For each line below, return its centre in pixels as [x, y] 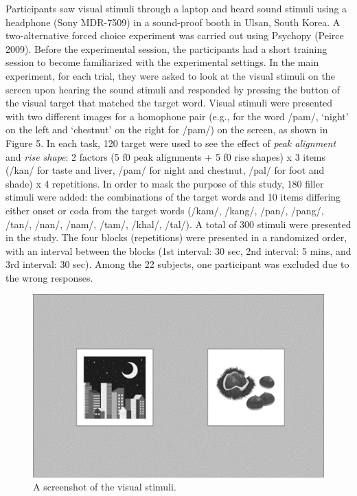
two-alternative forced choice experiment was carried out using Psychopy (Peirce [175, 35]
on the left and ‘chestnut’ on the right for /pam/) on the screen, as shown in [167, 129]
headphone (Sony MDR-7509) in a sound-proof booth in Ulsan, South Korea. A [173, 22]
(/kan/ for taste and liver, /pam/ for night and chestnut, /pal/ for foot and [165, 170]
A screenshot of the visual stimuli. [105, 487]
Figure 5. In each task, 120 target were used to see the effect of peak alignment [171, 143]
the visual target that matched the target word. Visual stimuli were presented [169, 103]
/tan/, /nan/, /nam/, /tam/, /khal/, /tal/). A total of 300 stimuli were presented [178, 224]
